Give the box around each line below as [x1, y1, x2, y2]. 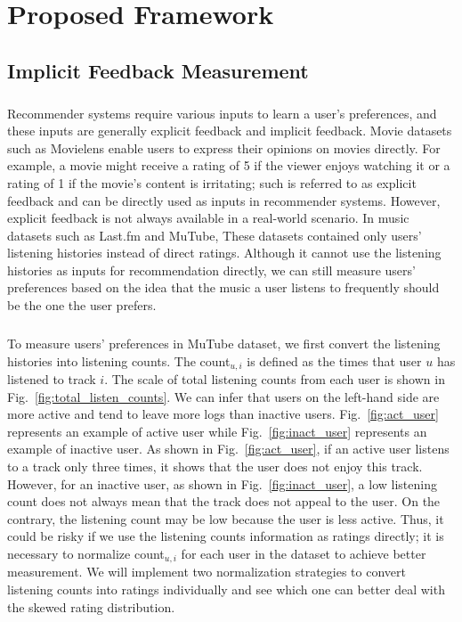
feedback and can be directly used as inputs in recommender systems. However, [7, 191, 441, 209]
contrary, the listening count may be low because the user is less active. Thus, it [7, 509, 444, 528]
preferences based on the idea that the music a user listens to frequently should [7, 278, 440, 297]
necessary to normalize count [7, 544, 165, 563]
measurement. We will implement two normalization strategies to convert [7, 562, 406, 581]
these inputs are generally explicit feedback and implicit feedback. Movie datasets [7, 121, 452, 140]
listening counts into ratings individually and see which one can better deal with [7, 580, 445, 599]
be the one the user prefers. [7, 296, 157, 315]
